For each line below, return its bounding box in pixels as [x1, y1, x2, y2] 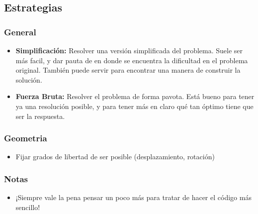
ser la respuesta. [15, 110, 65, 121]
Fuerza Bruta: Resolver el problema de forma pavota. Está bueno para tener [15, 91, 255, 102]
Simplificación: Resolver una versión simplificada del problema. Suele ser [15, 45, 243, 55]
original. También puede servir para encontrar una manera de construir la [15, 65, 241, 75]
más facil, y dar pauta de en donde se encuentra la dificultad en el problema [15, 55, 248, 65]
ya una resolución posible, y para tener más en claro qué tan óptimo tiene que [15, 101, 254, 111]
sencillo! [15, 202, 40, 212]
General [4, 25, 36, 38]
